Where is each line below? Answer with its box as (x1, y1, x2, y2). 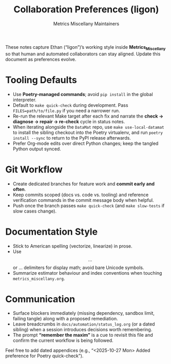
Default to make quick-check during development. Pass (12, 102, 128, 108)
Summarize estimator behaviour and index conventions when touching (12, 270, 162, 276)
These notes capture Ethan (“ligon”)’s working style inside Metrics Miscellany (5, 44, 166, 51)
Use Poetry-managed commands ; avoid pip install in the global (12, 91, 153, 97)
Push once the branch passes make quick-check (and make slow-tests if (12, 202, 165, 208)
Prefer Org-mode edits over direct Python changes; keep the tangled (12, 140, 159, 146)
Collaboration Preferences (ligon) (13, 4, 159, 15)
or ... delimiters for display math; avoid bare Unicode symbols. (12, 264, 144, 271)
